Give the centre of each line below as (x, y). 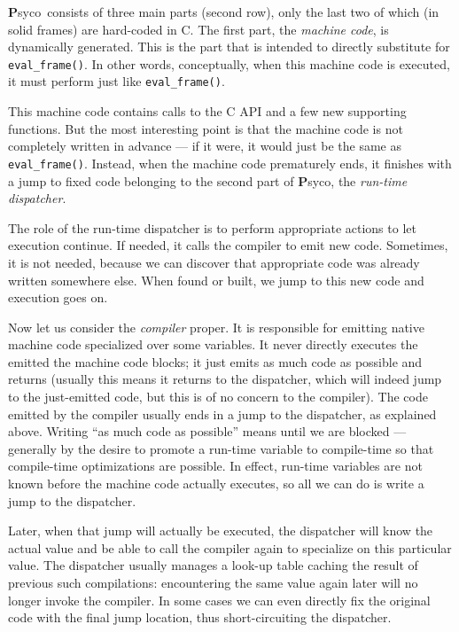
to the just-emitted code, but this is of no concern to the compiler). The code (218, 397)
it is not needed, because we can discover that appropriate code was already (214, 262)
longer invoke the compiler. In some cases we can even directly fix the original (219, 600)
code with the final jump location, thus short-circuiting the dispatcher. (200, 617)
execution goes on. (58, 297)
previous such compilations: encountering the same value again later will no (213, 582)
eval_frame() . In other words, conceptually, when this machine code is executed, (229, 63)
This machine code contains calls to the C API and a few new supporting (207, 111)
